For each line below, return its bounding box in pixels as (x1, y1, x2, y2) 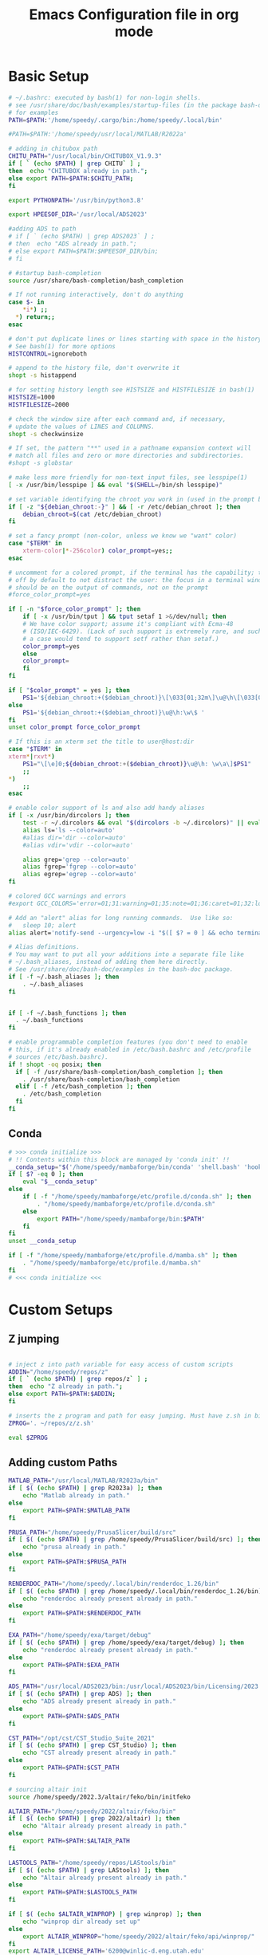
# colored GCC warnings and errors (8, 892, 127, 900)
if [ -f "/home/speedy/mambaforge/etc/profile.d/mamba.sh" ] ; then (8, 1252, 238, 1260)
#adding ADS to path (8, 225, 77, 233)
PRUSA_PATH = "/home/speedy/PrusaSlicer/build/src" (8, 1528, 177, 1536)
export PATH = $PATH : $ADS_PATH (22, 1712, 120, 1720)
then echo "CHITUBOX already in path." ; (8, 167, 148, 175)
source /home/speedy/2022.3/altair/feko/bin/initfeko (8, 1792, 191, 1801)
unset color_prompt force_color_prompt (8, 723, 141, 731)
